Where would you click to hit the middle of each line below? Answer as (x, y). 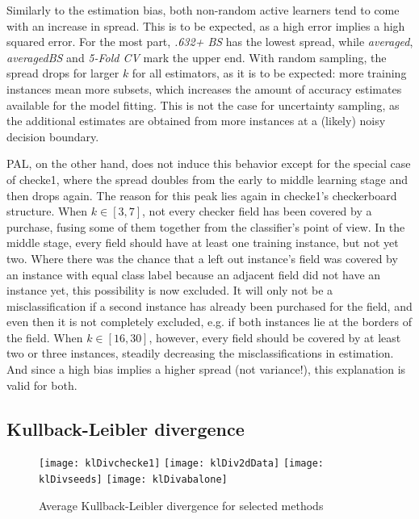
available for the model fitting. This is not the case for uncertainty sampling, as (203, 105)
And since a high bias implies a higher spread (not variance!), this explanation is (206, 369)
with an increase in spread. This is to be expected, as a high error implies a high (206, 25)
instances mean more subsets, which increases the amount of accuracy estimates (204, 88)
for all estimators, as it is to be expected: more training (269, 73)
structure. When (47, 211)
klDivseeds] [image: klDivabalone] (133, 480)
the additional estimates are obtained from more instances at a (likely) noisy (196, 121)
